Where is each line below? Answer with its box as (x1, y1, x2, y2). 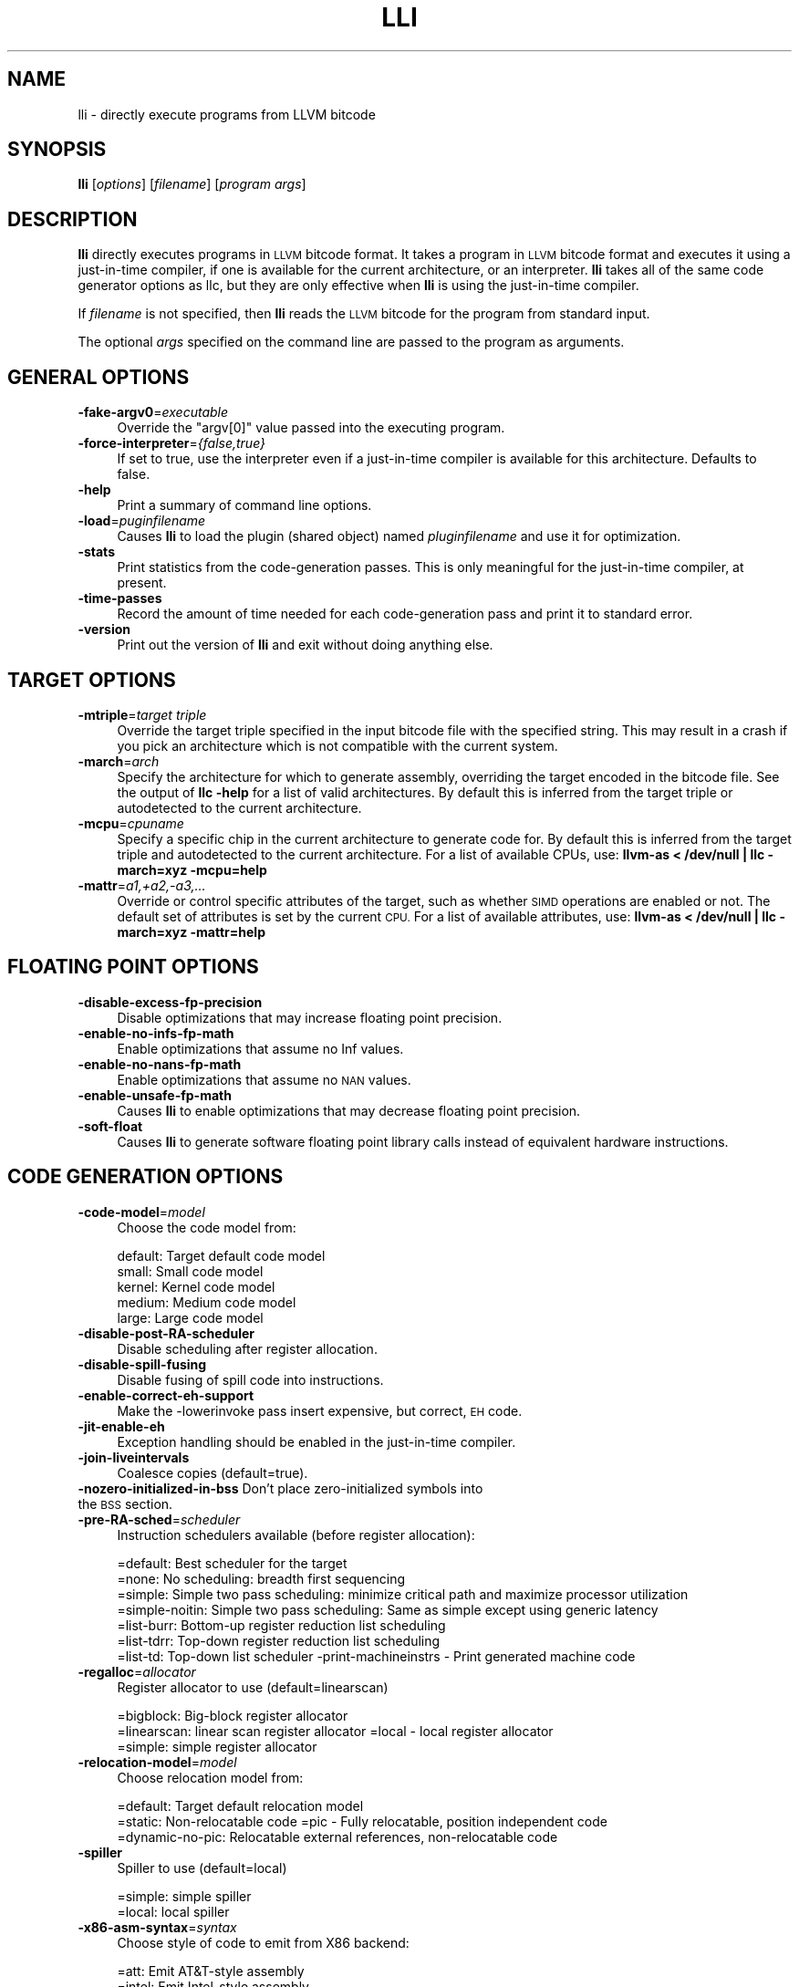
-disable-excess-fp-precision (78, 993, 263, 1010)
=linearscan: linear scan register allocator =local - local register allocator (117, 1722, 554, 1739)
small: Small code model (117, 1263, 264, 1279)
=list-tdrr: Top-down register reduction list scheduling (117, 1632, 441, 1649)
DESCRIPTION (7, 207, 138, 231)
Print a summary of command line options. (117, 497, 372, 514)
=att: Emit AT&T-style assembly (117, 1962, 305, 1979)
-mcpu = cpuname (78, 815, 184, 831)
